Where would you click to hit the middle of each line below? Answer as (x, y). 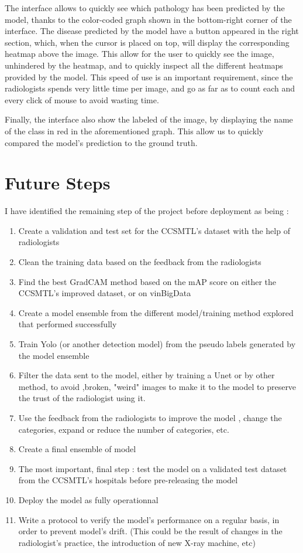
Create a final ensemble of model (77, 449)
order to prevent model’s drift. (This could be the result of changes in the (150, 531)
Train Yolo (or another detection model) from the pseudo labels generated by (157, 344)
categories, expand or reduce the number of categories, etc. (124, 429)
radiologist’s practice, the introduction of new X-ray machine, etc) (137, 542)
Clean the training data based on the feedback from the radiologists (140, 262)
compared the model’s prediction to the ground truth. (101, 142)
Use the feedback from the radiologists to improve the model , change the (150, 417)
